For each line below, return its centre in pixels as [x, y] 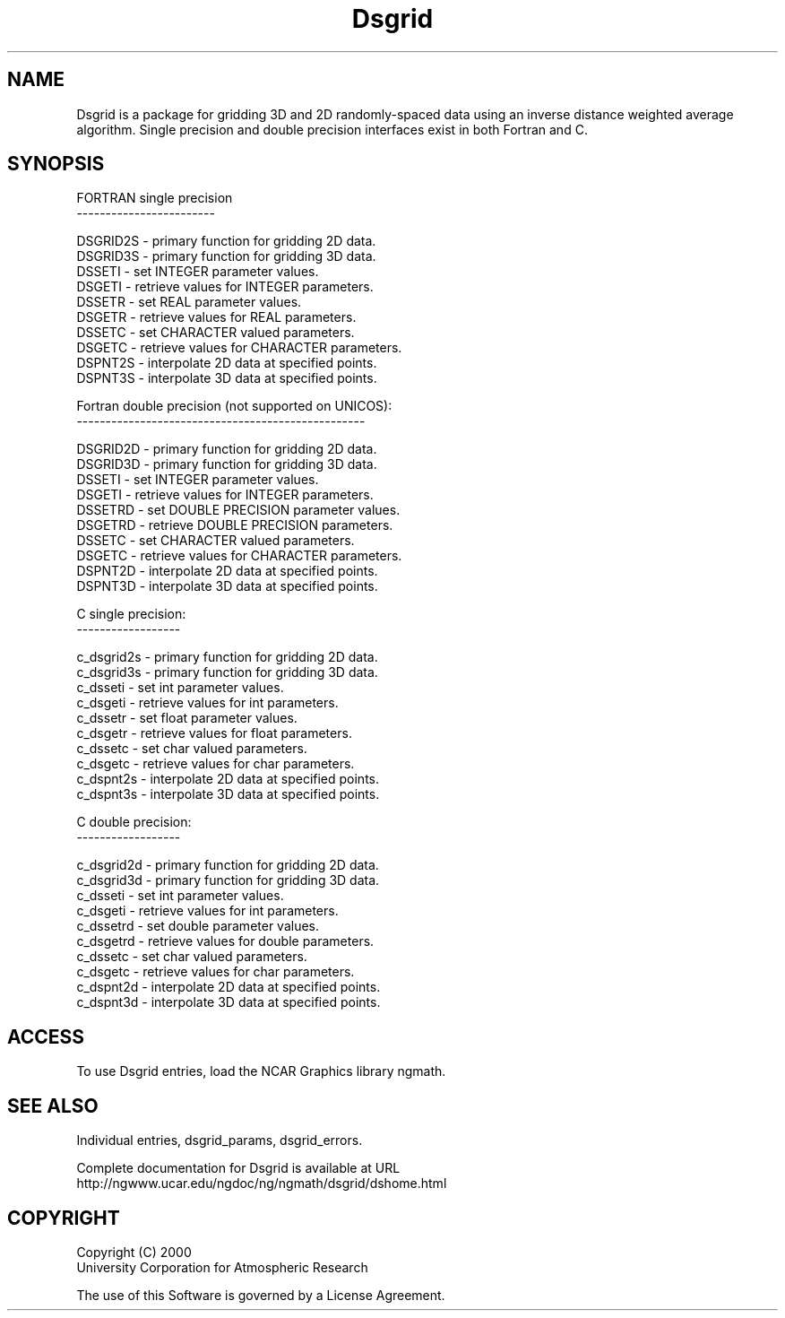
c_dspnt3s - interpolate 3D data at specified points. [228, 794]
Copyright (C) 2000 [134, 1252]
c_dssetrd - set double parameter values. [198, 926]
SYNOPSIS [56, 164]
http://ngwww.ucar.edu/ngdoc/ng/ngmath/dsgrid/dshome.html [262, 1184]
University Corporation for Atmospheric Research [222, 1267]
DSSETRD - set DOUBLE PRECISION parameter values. [238, 510]
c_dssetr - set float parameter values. [187, 718]
